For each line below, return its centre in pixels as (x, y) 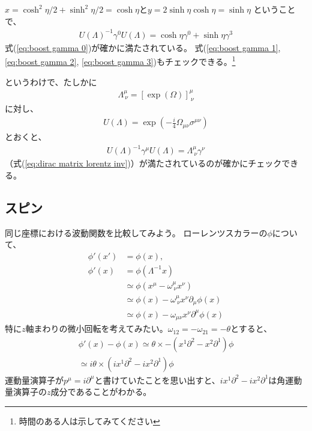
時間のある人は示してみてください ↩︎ (89, 421)
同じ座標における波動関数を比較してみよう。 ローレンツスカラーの (136, 232)
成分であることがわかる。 (101, 392)
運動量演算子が (34, 380)
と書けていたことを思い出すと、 (157, 380)
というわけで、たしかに (51, 81)
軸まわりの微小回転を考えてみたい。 (97, 329)
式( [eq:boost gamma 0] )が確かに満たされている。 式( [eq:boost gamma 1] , (143, 47)
